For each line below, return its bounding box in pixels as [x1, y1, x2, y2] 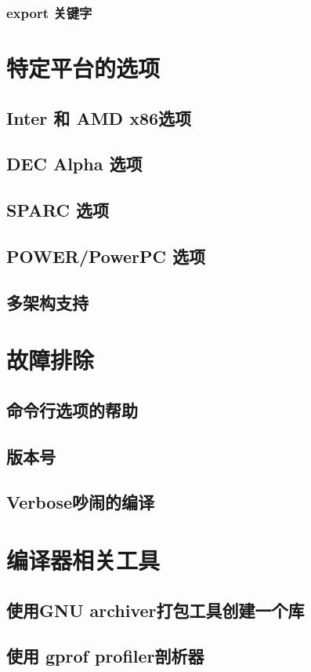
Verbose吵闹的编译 [6, 490, 155, 514]
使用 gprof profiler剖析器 [6, 644, 204, 668]
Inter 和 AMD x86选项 [6, 105, 192, 130]
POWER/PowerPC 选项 [6, 243, 206, 268]
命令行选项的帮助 [6, 397, 138, 422]
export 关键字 [6, 2, 92, 22]
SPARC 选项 [6, 198, 110, 222]
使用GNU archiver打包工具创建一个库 [6, 597, 305, 622]
